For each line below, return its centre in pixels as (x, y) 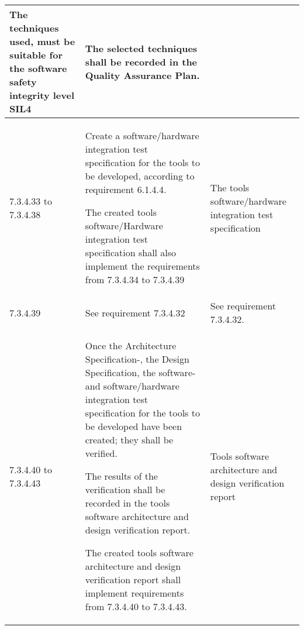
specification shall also (131, 252)
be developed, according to (140, 176)
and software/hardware (132, 386)
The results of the (121, 476)
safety (23, 82)
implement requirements (134, 593)
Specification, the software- (140, 372)
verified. (101, 453)
